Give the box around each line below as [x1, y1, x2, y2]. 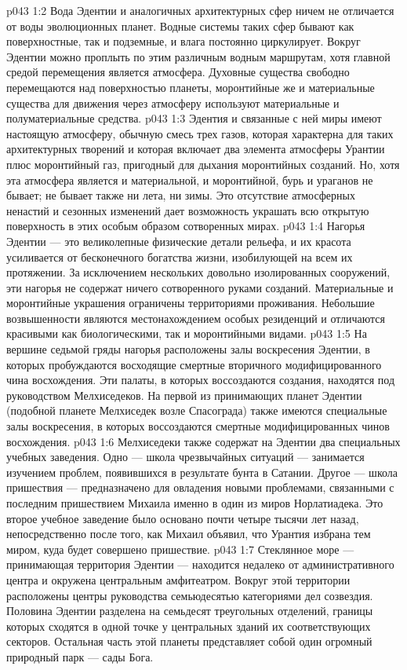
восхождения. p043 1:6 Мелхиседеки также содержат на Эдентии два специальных [6, 433, 401, 449]
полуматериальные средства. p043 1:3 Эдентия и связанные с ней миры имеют [6, 110, 382, 126]
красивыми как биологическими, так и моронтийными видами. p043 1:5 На [6, 325, 367, 342]
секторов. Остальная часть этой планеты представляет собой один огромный [6, 633, 372, 650]
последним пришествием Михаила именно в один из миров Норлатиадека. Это [6, 495, 383, 511]
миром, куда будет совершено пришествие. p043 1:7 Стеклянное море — [6, 540, 354, 557]
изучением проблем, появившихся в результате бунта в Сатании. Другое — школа [6, 463, 398, 480]
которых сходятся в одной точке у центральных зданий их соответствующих [6, 617, 371, 634]
